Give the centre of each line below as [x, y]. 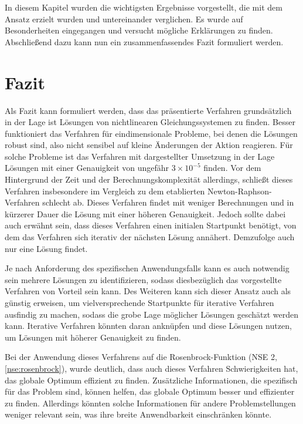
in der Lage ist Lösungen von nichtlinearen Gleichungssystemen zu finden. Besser [150, 122]
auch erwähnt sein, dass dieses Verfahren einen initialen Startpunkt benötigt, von [151, 225]
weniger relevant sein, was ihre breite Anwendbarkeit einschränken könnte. [138, 414]
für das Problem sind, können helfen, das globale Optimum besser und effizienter [150, 391]
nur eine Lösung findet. [46, 248]
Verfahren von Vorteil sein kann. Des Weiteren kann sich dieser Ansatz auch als [148, 291]
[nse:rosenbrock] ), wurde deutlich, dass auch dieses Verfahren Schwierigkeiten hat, [151, 368]
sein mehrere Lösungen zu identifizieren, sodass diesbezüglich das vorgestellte [143, 279]
